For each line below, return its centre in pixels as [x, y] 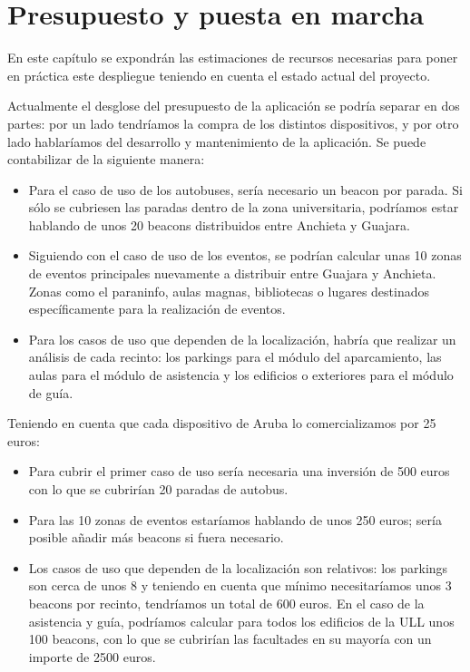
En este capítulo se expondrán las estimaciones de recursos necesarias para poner [233, 58]
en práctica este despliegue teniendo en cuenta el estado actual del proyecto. [219, 75]
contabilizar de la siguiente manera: [106, 159]
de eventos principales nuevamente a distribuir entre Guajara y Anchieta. [232, 273]
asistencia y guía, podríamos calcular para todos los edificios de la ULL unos [241, 621]
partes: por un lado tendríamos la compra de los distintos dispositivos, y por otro [233, 123]
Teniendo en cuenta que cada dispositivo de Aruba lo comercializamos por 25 [222, 423]
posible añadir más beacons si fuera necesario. [156, 537]
